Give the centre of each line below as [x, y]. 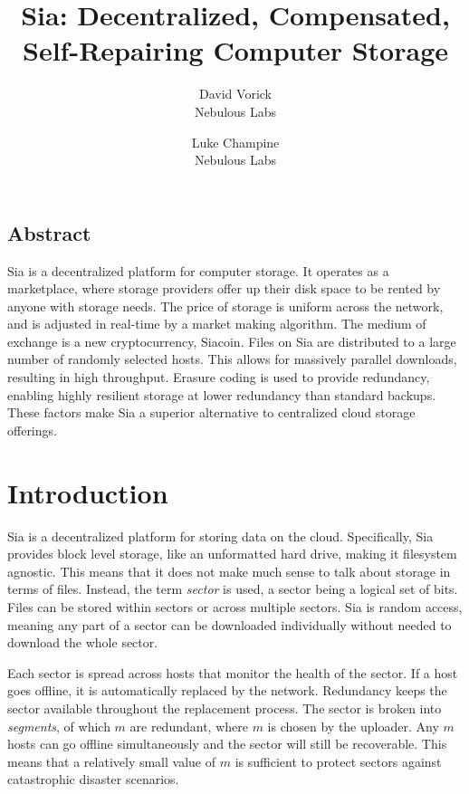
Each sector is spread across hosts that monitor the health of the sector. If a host [233, 672]
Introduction [88, 492]
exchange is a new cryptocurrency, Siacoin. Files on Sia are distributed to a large [232, 341]
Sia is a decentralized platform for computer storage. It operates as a [198, 270]
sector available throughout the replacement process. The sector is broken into [225, 708]
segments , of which [59, 726]
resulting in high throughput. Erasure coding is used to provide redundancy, [219, 377]
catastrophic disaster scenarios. [93, 779]
